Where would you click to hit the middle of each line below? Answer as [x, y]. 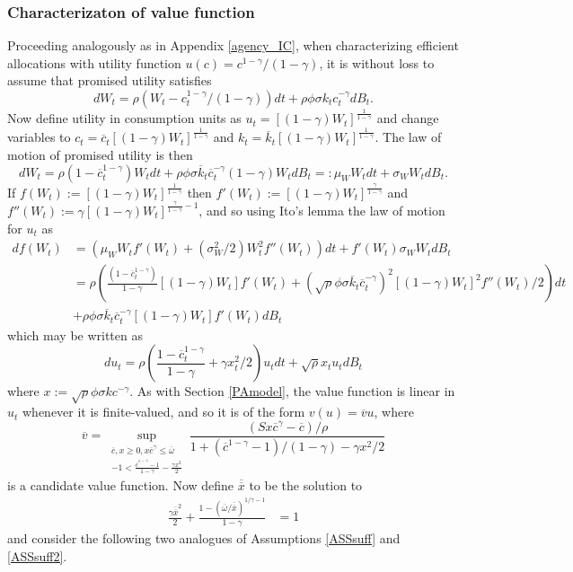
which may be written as [75, 334]
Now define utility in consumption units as [124, 118]
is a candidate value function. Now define [121, 484]
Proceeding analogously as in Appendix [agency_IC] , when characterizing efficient [233, 45]
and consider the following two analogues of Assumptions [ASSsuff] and [204, 538]
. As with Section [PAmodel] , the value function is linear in [292, 391]
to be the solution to [306, 484]
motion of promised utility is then [100, 154]
